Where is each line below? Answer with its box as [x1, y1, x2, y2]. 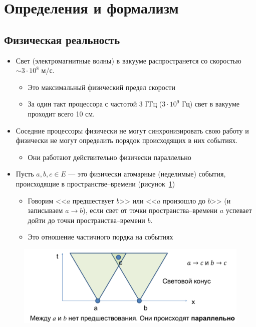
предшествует [72, 195, 114, 205]
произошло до [163, 195, 206, 205]
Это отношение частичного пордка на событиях [28, 231, 173, 242]
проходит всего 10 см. [28, 108, 95, 118]
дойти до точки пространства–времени [28, 214, 145, 225]
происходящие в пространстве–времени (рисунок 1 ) [16, 178, 175, 188]
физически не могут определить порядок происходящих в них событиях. [16, 135, 238, 145]
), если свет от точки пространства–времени [83, 205, 218, 215]
